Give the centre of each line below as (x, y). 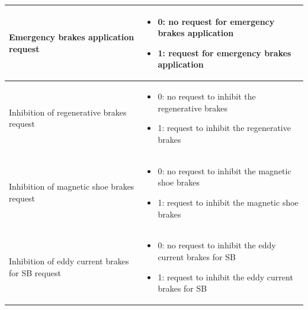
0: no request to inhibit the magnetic (224, 170)
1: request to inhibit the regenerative (224, 128)
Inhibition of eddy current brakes (69, 261)
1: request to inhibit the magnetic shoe (228, 202)
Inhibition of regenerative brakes (68, 112)
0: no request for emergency (216, 21)
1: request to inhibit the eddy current (225, 277)
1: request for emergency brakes (224, 52)
